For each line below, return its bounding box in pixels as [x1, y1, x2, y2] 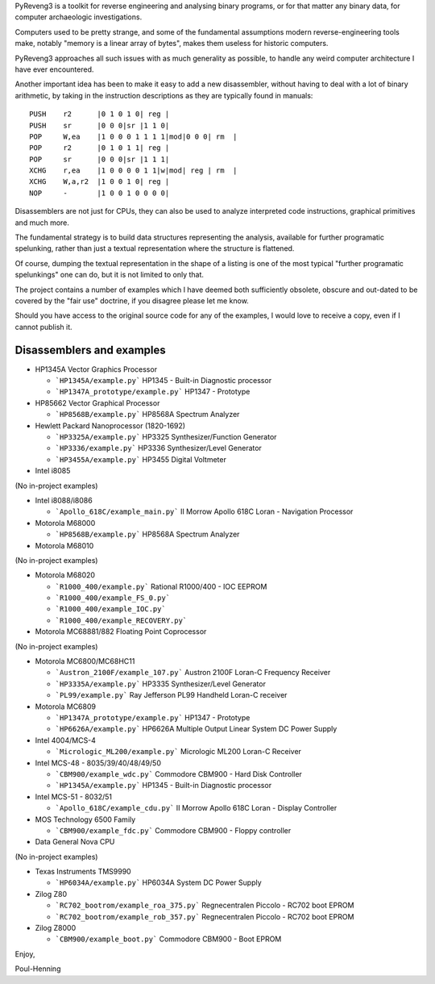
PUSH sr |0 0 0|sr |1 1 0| [29, 121, 170, 130]
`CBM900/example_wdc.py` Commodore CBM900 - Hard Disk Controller [55, 769, 302, 778]
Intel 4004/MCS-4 [35, 735, 97, 745]
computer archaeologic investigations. [14, 12, 143, 22]
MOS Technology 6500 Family [35, 815, 136, 824]
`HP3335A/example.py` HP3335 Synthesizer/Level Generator [55, 678, 266, 689]
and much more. [14, 218, 70, 227]
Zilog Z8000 [35, 924, 77, 933]
